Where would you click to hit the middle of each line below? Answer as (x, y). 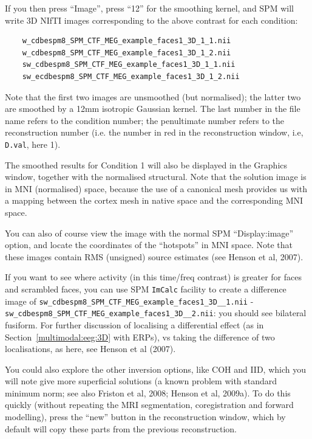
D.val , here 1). (33, 144)
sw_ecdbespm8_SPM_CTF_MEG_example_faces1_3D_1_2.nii (131, 76)
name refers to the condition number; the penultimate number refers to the (145, 120)
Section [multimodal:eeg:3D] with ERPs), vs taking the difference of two (140, 337)
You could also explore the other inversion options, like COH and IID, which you (156, 369)
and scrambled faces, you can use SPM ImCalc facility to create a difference (146, 289)
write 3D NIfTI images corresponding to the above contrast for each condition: (151, 20)
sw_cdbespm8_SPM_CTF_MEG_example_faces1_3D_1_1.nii (129, 65)
